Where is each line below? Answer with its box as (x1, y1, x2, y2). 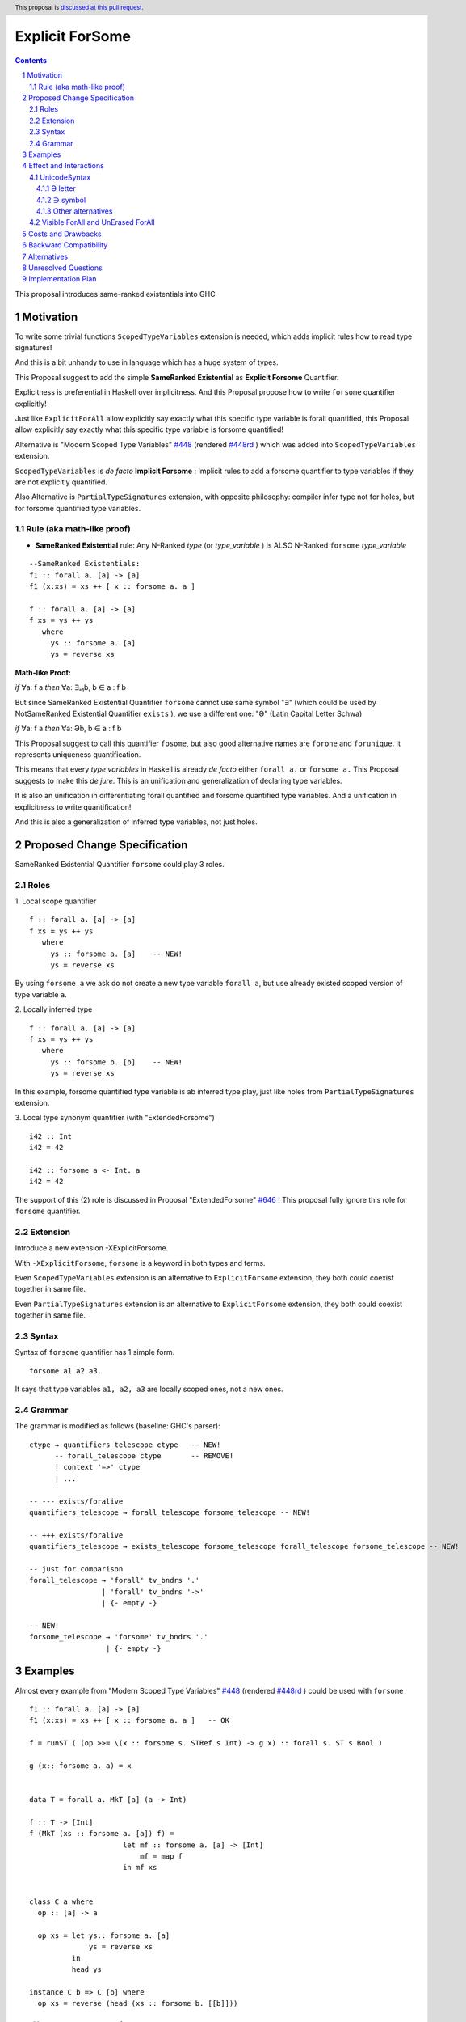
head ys (71, 1965, 103, 1973)
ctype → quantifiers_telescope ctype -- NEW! (29, 1440, 221, 1449)
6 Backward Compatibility (22, 240, 108, 250)
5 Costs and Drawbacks (22, 229, 103, 239)
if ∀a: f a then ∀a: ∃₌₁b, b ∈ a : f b (15, 683, 127, 692)
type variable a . (15, 989, 68, 999)
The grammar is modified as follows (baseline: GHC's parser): (15, 1421, 221, 1431)
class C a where (29, 1897, 94, 1906)
